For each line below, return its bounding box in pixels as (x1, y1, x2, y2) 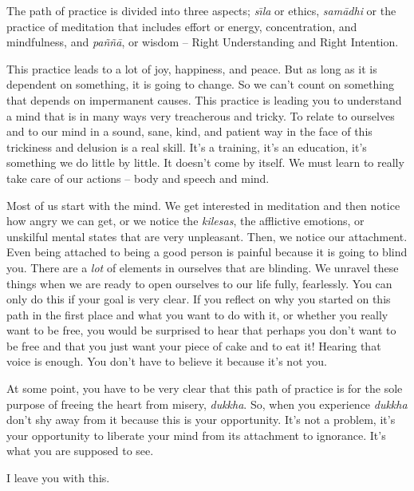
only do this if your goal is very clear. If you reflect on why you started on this (6, 291, 391, 307)
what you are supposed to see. (6, 442, 154, 459)
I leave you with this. (6, 469, 110, 486)
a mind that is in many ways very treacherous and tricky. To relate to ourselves (6, 107, 395, 124)
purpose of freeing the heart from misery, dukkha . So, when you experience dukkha (6, 395, 408, 412)
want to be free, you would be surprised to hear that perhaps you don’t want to (6, 322, 396, 339)
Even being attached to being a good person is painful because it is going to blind (6, 244, 408, 260)
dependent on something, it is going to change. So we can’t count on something (6, 76, 394, 93)
